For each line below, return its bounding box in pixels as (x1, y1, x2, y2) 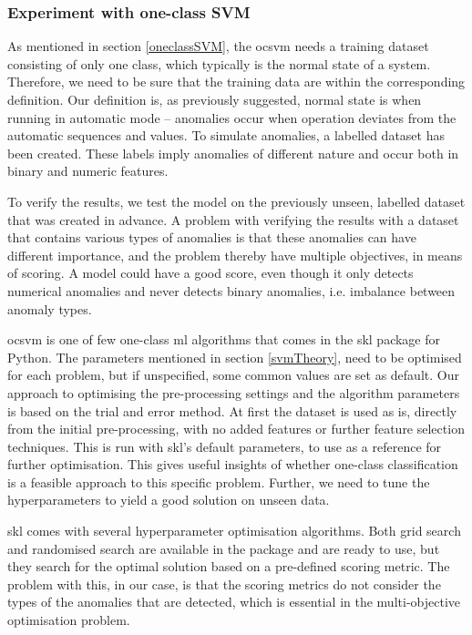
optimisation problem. (7, 610, 130, 630)
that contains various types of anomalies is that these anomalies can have (7, 228, 416, 247)
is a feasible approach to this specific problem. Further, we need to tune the (7, 472, 430, 491)
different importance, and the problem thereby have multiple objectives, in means (7, 245, 463, 264)
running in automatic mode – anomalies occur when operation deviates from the (7, 108, 457, 127)
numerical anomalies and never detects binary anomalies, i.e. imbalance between (7, 281, 456, 300)
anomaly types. (7, 299, 92, 318)
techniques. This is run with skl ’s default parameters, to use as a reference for (7, 436, 442, 456)
